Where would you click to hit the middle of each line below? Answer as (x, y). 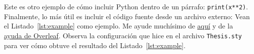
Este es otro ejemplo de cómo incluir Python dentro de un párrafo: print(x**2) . (126, 6)
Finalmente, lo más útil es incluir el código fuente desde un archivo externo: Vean (127, 16)
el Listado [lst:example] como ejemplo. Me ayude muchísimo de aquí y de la (119, 26)
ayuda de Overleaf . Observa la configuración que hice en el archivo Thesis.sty (123, 35)
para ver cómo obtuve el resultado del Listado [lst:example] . (95, 45)
